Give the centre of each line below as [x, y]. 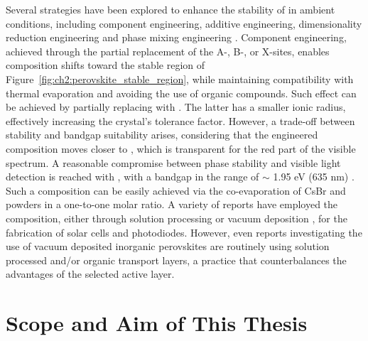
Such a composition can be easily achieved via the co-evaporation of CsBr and [176, 190]
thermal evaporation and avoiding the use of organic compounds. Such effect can [181, 93]
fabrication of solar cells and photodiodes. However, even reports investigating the [184, 232]
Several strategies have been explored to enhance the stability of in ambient [171, 9]
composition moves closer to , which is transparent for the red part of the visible [181, 148]
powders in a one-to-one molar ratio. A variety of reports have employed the [172, 204]
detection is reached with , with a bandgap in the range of [132, 177]
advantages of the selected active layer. [90, 274]
